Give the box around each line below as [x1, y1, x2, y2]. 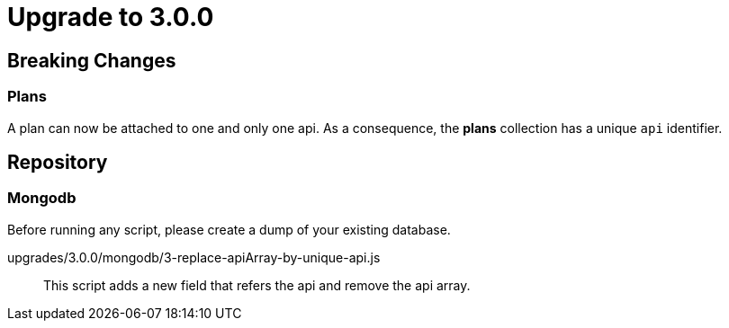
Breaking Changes [7, 49, 176, 72]
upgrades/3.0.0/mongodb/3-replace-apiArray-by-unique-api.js [7, 249, 381, 265]
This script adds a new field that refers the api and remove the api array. [43, 277, 471, 293]
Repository [7, 150, 108, 173]
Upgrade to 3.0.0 [7, 2, 214, 32]
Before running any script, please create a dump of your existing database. [7, 221, 451, 237]
